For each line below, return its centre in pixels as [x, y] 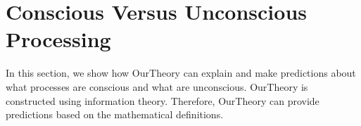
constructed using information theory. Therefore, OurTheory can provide [163, 100]
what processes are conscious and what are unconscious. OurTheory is [157, 86]
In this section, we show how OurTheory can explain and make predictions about [181, 73]
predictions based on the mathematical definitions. [115, 114]
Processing [58, 39]
